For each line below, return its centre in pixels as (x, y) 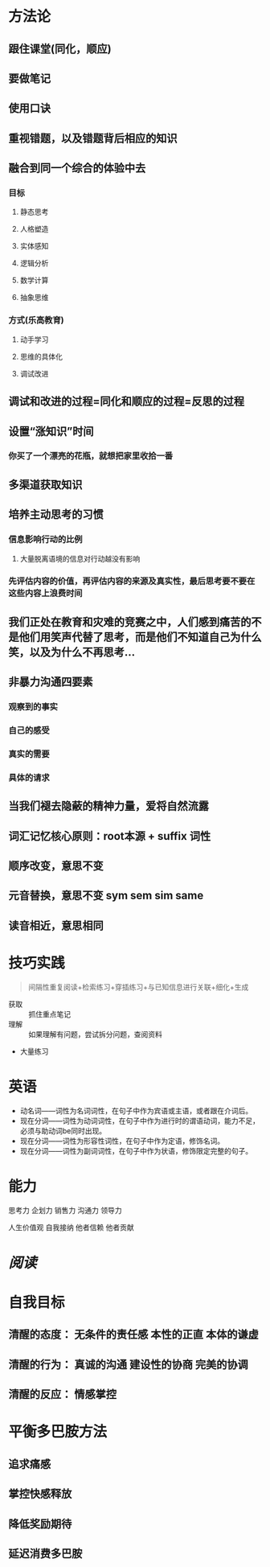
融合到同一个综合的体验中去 (77, 169)
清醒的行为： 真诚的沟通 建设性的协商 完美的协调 (128, 1364)
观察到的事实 (33, 707)
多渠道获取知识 (45, 485)
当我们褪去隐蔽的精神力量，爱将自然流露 (108, 806)
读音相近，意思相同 (56, 925)
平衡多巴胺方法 (58, 1432)
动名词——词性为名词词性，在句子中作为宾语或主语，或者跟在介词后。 (136, 1110)
